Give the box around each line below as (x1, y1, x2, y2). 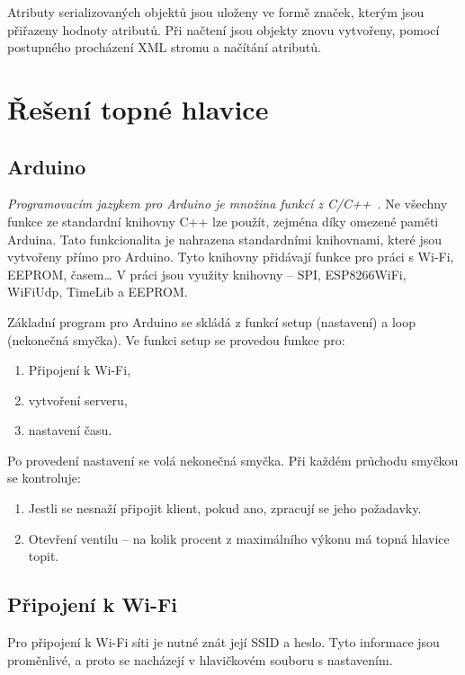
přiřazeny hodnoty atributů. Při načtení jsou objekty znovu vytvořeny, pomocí (7, 20, 440, 39)
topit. (28, 546, 59, 565)
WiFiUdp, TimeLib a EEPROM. (7, 282, 188, 301)
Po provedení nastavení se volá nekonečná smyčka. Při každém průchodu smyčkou (7, 450, 459, 469)
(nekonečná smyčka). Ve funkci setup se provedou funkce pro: (7, 330, 345, 349)
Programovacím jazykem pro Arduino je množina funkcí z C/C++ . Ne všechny (7, 194, 448, 213)
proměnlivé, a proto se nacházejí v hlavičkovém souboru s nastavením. (7, 650, 393, 669)
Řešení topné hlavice (7, 90, 269, 127)
